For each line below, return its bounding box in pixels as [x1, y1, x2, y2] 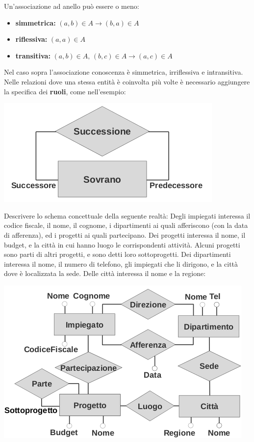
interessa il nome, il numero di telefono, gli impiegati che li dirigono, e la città [4, 258, 238, 269]
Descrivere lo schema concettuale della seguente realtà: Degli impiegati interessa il [4, 210, 251, 221]
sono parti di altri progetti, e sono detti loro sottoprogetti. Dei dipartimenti [4, 249, 231, 259]
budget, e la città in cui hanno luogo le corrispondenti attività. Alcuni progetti [4, 239, 240, 249]
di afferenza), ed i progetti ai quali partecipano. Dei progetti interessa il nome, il [4, 229, 246, 240]
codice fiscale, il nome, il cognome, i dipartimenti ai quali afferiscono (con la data [4, 220, 248, 230]
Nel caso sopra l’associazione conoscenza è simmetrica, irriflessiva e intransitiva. [4, 67, 243, 77]
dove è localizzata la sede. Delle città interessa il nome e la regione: [4, 268, 206, 278]
